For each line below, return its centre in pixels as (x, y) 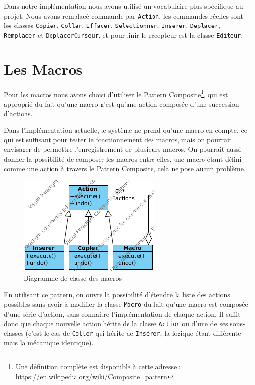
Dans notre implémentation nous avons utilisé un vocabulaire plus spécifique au (124, 6)
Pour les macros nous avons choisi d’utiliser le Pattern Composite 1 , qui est (116, 93)
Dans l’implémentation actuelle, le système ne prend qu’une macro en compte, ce (126, 130)
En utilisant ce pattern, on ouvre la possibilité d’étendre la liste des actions (117, 294)
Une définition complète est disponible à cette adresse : (98, 367)
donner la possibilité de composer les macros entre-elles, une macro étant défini (123, 158)
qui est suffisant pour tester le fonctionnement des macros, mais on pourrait (118, 139)
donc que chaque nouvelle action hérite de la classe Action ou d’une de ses (116, 323)
